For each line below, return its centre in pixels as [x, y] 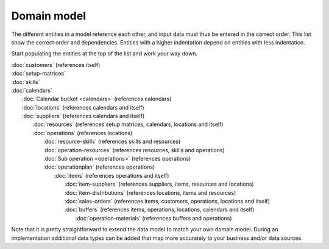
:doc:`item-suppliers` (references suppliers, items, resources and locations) [159, 184]
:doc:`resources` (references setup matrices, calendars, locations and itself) [128, 124]
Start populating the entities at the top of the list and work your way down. [104, 54]
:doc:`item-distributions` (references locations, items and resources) [150, 192]
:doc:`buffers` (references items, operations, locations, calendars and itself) [160, 209]
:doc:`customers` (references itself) [56, 65]
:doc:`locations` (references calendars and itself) [83, 107]
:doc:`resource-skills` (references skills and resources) [112, 142]
